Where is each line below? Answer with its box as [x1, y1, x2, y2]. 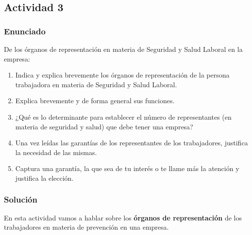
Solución [4, 193, 37, 205]
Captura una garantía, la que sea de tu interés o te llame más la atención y [15, 163, 239, 173]
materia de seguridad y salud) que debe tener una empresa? [15, 121, 193, 131]
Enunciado [4, 25, 46, 37]
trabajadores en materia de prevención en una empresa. [4, 222, 169, 232]
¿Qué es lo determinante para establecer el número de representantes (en [15, 111, 232, 122]
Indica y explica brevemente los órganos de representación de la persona [15, 70, 230, 80]
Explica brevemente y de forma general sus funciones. [15, 95, 175, 106]
